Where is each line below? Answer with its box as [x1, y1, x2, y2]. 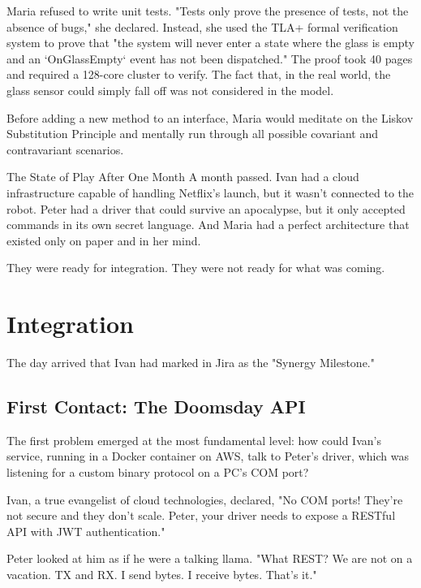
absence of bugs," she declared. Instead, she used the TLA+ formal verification [6, 18, 398, 35]
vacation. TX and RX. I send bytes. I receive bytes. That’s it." [6, 565, 317, 582]
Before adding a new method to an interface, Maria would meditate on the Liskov [6, 109, 414, 126]
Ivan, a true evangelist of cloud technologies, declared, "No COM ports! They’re [6, 491, 403, 508]
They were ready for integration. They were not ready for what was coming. [6, 259, 385, 276]
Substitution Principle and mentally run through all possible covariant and [6, 125, 379, 142]
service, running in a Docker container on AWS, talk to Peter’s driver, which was [6, 447, 409, 465]
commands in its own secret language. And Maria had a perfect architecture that [6, 216, 410, 233]
